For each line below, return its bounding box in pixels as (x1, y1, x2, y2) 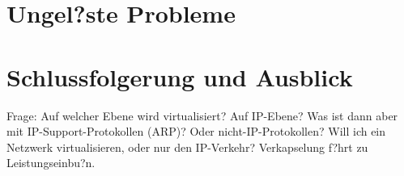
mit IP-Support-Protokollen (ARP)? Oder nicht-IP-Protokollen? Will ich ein (6, 123, 386, 140)
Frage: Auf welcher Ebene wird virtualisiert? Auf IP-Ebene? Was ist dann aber (6, 107, 398, 124)
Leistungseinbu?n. (6, 154, 96, 171)
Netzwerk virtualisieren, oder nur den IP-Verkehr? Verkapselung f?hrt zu (6, 138, 368, 155)
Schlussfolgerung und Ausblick (6, 60, 353, 93)
